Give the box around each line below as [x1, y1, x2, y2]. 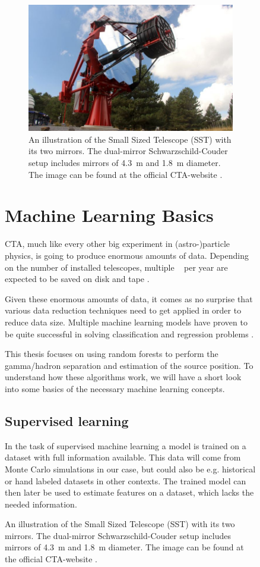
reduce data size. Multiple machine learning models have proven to [5, 315, 248, 328]
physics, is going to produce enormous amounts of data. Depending [5, 249, 249, 261]
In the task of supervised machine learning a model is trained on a [5, 439, 246, 452]
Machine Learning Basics [5, 203, 214, 227]
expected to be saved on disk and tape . [5, 272, 150, 285]
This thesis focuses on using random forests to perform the [5, 347, 218, 360]
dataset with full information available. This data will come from [5, 451, 241, 463]
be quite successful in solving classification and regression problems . [5, 327, 254, 340]
